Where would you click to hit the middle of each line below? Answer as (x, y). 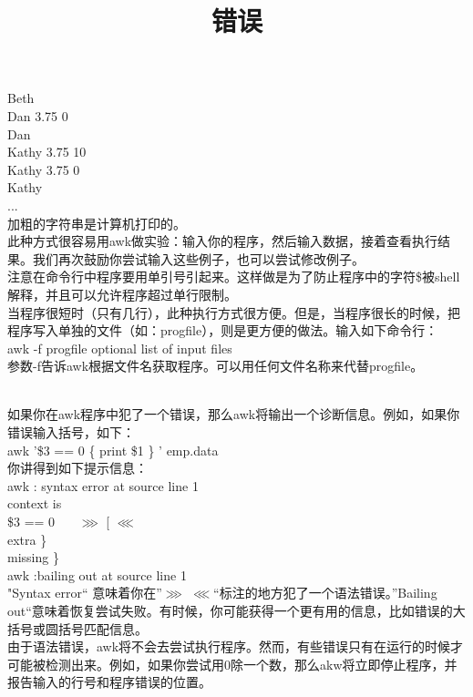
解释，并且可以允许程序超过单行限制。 (122, 294)
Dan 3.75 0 (38, 115)
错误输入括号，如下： (71, 432)
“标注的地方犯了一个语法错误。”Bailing (325, 593)
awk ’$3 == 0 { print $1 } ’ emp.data (113, 450)
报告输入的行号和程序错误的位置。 (109, 682)
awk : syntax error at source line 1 (103, 485)
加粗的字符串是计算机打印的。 (97, 223)
